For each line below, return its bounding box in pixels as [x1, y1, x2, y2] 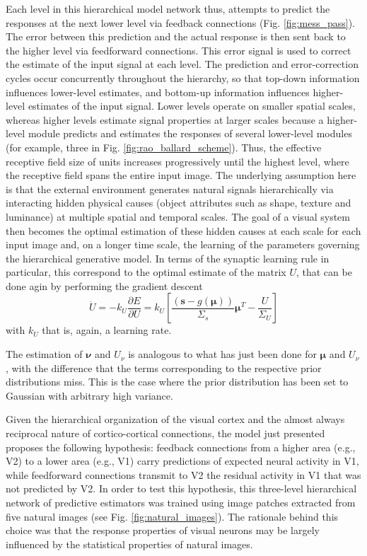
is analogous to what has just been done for [128, 347, 317, 361]
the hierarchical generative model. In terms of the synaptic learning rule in [6, 250, 330, 265]
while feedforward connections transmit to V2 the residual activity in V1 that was [6, 467, 361, 482]
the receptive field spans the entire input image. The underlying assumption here [6, 168, 356, 183]
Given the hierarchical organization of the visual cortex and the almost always [6, 412, 345, 427]
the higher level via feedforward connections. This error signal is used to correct [6, 42, 351, 57]
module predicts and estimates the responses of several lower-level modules [28, 126, 352, 141]
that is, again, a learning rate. [42, 323, 172, 337]
